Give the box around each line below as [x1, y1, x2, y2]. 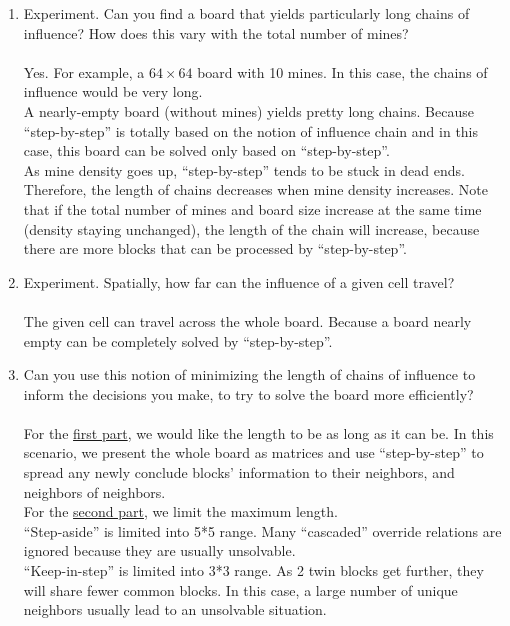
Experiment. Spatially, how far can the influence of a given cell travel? [23, 271, 455, 292]
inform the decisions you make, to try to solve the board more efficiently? [23, 383, 474, 404]
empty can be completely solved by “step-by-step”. [23, 330, 333, 351]
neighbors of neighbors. [23, 481, 166, 502]
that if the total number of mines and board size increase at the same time [23, 198, 482, 219]
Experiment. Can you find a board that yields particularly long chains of [23, 3, 470, 23]
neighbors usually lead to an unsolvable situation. [23, 599, 327, 620]
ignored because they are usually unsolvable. [23, 540, 296, 561]
